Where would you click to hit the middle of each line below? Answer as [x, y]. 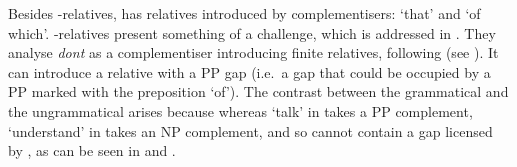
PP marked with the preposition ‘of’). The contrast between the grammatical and [258, 91]
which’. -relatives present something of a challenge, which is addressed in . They [252, 32]
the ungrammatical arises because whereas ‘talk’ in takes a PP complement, [240, 110]
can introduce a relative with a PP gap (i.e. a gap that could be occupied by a [249, 71]
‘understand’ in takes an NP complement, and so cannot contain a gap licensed [250, 130]
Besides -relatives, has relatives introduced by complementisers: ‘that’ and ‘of [244, 13]
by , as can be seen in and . [92, 150]
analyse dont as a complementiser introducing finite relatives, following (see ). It [253, 52]
